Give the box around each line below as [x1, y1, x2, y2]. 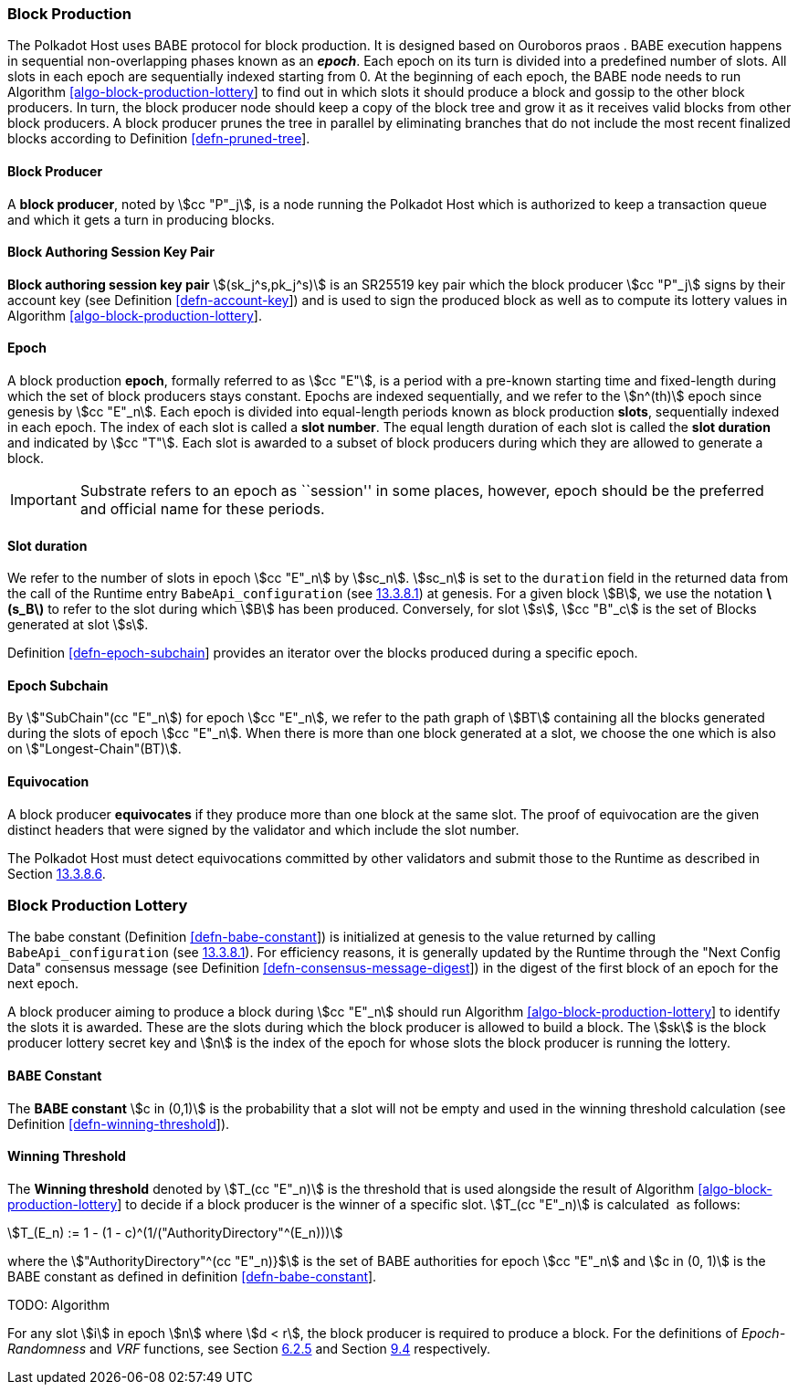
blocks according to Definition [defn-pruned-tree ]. [7, 131, 310, 147]
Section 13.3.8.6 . [7, 865, 106, 881]
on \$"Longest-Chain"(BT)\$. [7, 741, 182, 757]
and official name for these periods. [79, 500, 325, 519]
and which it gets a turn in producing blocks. [7, 211, 275, 227]
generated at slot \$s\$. [7, 617, 149, 633]
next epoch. [7, 975, 79, 992]
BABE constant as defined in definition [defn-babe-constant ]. [7, 1268, 377, 1284]
